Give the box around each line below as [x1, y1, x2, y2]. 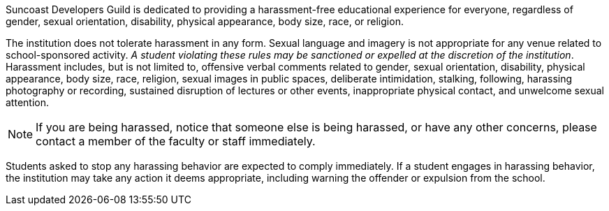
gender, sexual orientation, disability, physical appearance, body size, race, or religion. [6, 15, 404, 27]
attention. [6, 96, 49, 108]
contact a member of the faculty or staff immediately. [36, 134, 316, 148]
